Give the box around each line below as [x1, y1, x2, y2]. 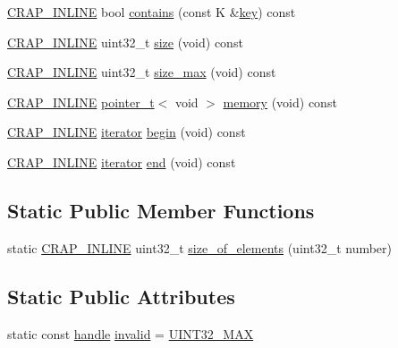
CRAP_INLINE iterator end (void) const [7, 152, 236, 171]
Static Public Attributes [7, 282, 235, 310]
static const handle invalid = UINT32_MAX [7, 324, 254, 343]
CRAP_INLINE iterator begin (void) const [7, 123, 246, 141]
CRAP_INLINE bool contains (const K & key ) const [7, 3, 296, 21]
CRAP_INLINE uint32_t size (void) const [7, 32, 243, 51]
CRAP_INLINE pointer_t [7, 92, 155, 111]
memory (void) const [223, 92, 337, 111]
